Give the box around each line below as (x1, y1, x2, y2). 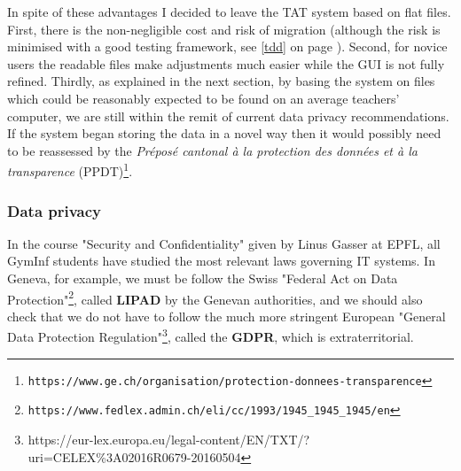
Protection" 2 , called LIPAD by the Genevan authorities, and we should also (7, 287, 423, 308)
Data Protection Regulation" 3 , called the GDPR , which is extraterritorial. (7, 325, 414, 346)
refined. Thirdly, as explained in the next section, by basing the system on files (7, 72, 435, 90)
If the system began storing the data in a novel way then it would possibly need (7, 124, 441, 143)
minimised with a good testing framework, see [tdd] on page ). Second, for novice (7, 37, 448, 56)
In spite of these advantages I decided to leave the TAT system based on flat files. (7, 3, 451, 20)
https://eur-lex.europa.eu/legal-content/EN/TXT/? (27, 430, 310, 448)
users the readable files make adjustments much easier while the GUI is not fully (7, 54, 445, 73)
